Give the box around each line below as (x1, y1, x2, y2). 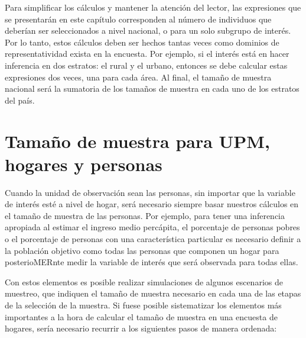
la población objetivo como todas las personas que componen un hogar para (5, 244, 279, 256)
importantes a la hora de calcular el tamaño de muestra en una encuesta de (5, 310, 278, 323)
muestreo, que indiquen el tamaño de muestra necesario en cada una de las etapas (5, 287, 301, 300)
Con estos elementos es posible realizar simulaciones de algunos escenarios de (5, 275, 283, 288)
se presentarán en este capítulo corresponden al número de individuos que (5, 12, 272, 25)
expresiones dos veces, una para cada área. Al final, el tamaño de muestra (5, 70, 272, 83)
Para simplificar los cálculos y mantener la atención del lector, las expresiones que (5, 1, 301, 13)
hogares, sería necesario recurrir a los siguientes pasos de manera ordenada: (5, 322, 277, 334)
